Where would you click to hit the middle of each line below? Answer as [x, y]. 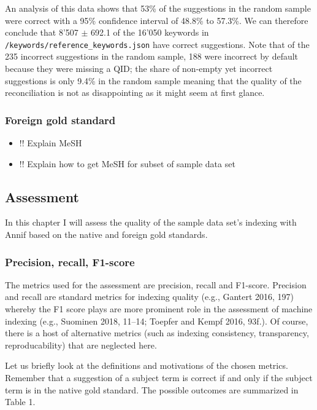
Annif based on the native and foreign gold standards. [106, 235]
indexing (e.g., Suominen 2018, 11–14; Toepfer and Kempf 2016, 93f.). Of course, [157, 321]
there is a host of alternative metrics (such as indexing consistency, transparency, [157, 333]
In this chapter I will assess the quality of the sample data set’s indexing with [151, 222]
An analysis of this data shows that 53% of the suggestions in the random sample [158, 8]
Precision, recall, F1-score [70, 262]
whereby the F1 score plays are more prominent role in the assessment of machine [159, 309]
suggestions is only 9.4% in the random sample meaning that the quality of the [153, 80]
